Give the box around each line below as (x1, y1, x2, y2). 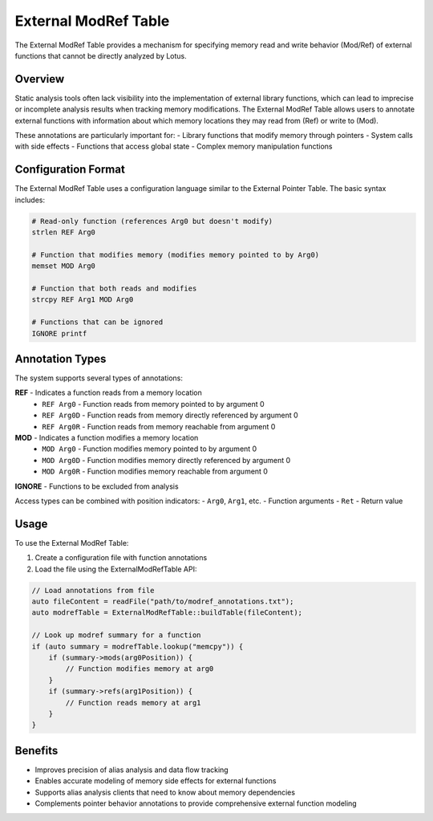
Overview (14, 72, 65, 86)
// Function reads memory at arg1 (65, 698, 201, 707)
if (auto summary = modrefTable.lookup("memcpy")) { (31, 642, 244, 651)
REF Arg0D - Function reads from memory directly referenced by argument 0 (42, 410, 298, 421)
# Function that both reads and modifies (31, 284, 197, 293)
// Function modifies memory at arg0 (65, 665, 214, 673)
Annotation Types (14, 352, 107, 365)
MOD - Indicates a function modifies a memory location (14, 433, 199, 443)
